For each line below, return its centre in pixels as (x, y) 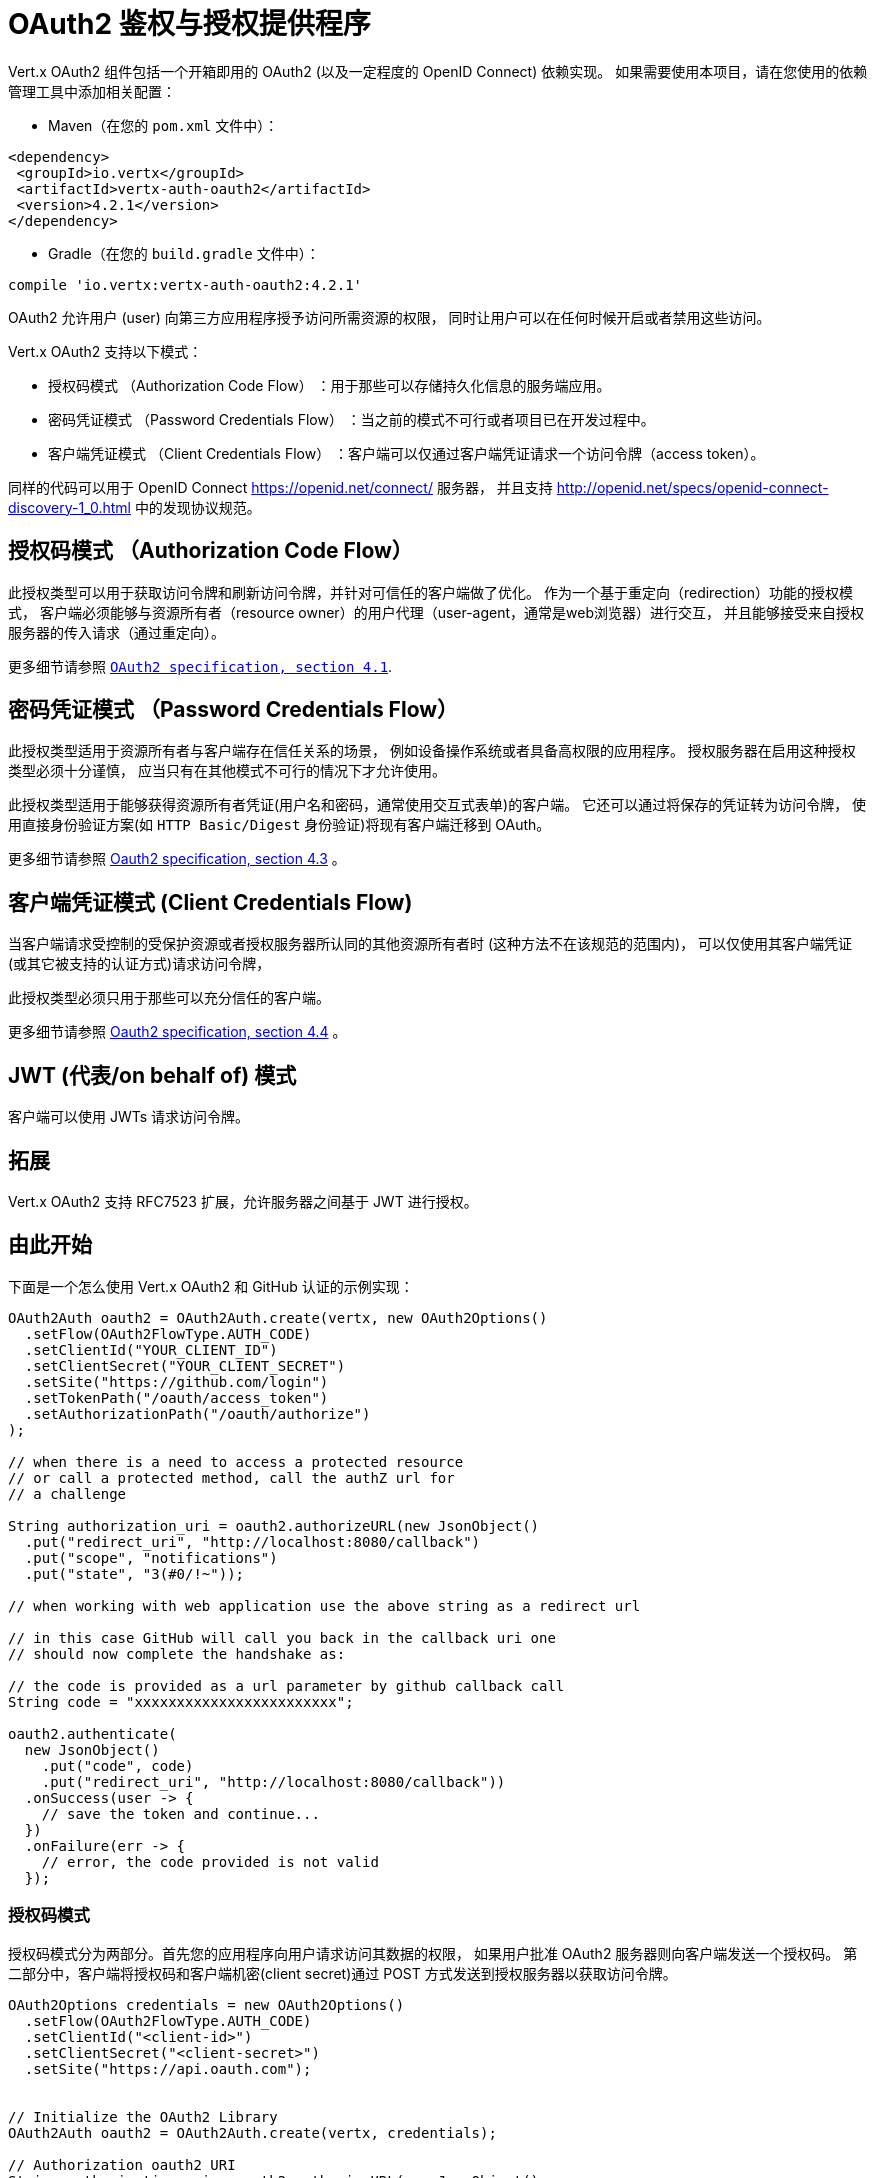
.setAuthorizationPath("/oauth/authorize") (197, 1413)
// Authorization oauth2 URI (122, 2164)
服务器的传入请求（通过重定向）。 (116, 632)
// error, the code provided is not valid (210, 1861)
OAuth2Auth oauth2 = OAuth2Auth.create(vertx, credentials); (252, 2132)
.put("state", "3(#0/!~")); (134, 1573)
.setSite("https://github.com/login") (176, 1381)
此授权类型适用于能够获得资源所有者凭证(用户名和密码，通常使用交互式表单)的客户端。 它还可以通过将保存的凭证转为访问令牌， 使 (437, 805)
